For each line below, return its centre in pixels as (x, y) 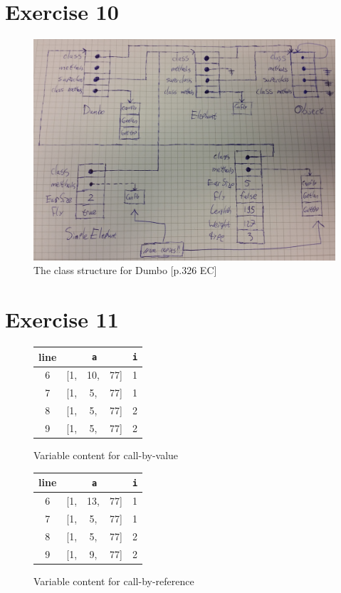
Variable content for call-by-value (106, 455)
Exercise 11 (62, 319)
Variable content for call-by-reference (114, 581)
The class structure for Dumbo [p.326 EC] (125, 270)
